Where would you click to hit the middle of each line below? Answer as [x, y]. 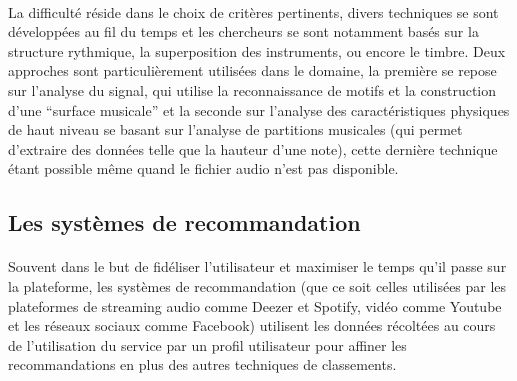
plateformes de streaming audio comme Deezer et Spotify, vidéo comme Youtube [255, 305]
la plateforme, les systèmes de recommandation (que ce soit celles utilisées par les [257, 285]
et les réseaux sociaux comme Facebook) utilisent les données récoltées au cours [252, 325]
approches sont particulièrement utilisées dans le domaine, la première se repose [252, 70]
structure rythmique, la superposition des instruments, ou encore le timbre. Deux [257, 50]
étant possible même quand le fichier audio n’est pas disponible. [203, 168]
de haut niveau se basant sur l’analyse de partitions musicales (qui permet [235, 129]
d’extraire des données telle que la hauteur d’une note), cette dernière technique [253, 148]
